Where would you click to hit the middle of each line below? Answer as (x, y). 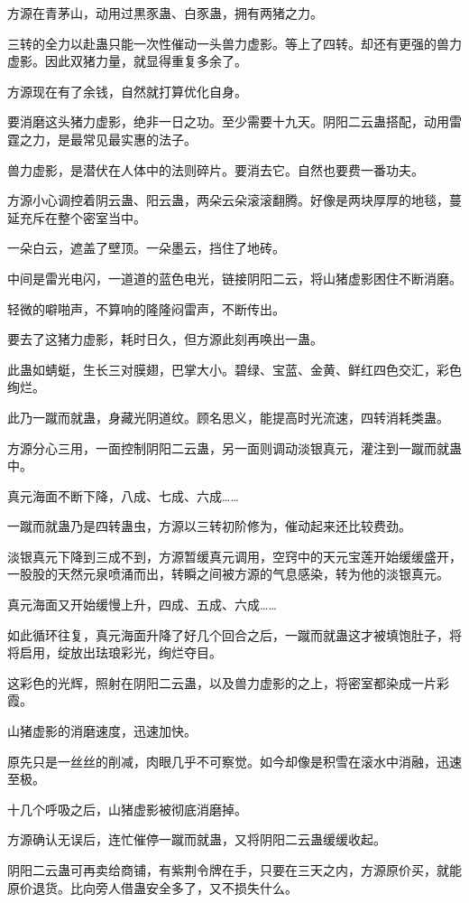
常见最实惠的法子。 (139, 139)
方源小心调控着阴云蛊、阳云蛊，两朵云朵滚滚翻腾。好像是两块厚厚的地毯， (228, 200)
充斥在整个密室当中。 (83, 217)
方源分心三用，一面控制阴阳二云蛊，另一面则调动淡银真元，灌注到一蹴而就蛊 (234, 447)
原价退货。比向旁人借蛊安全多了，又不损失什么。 (152, 887)
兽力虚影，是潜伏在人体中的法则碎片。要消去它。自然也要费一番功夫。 (216, 169)
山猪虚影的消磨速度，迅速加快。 (102, 731)
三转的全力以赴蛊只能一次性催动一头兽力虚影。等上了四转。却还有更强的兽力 (234, 43)
